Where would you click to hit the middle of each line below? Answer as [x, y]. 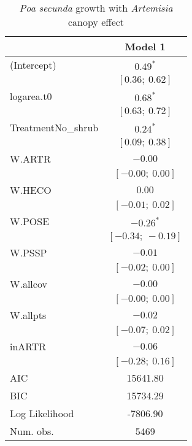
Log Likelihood [42, 413]
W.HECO [31, 190]
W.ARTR [30, 159]
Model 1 [145, 46]
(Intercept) [33, 65]
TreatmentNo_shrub [54, 127]
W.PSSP [29, 252]
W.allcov [29, 284]
